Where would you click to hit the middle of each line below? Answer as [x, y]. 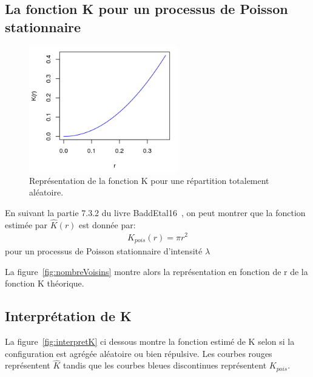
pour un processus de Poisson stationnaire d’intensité [104, 250]
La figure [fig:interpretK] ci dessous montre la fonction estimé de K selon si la [150, 341]
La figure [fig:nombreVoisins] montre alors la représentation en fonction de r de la [156, 271]
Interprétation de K [68, 316]
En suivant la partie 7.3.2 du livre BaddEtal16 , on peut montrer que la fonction [155, 212]
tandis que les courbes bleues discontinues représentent [165, 365]
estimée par [26, 224]
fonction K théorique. [45, 283]
